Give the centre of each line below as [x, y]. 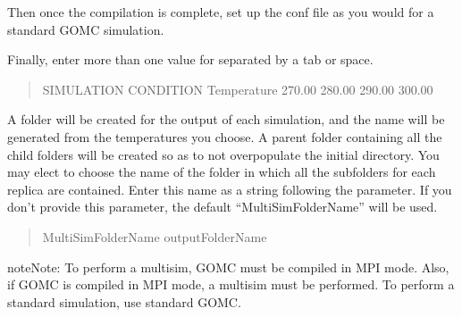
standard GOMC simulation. [86, 29]
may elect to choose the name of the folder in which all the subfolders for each [222, 172]
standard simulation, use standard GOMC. [124, 301]
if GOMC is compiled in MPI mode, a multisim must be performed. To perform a [231, 284]
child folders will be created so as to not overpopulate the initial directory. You [223, 154]
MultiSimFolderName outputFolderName [155, 236]
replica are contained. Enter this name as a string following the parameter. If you [230, 189]
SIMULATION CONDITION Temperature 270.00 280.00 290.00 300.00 [238, 89]
